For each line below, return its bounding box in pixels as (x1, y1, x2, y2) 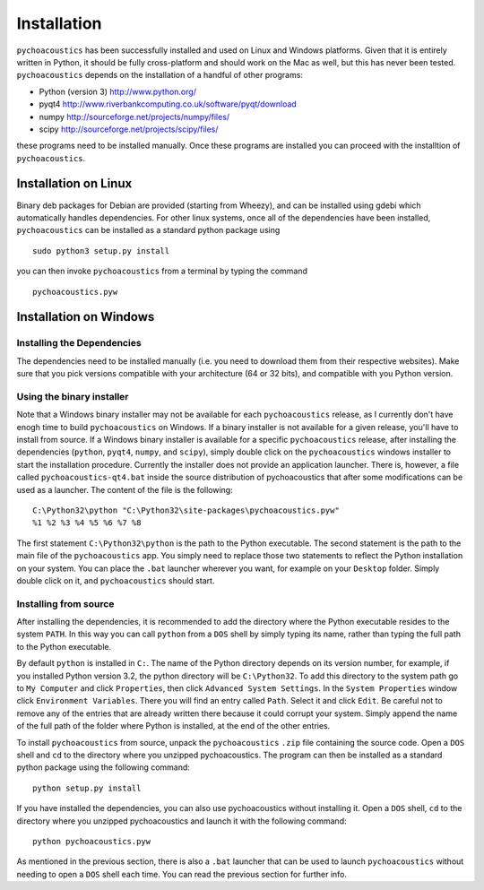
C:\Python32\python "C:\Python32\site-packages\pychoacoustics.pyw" (32, 505, 340, 515)
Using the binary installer (16, 390, 129, 402)
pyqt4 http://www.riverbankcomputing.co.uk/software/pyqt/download (39, 99, 298, 109)
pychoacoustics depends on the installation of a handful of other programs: (16, 70, 304, 81)
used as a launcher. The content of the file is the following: (16, 484, 233, 495)
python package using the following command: (16, 762, 190, 773)
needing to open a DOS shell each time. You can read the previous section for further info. (16, 868, 347, 879)
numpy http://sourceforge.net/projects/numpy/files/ (39, 111, 230, 122)
